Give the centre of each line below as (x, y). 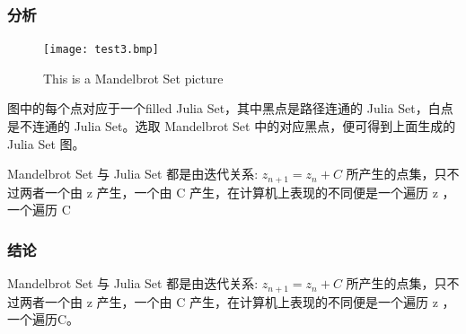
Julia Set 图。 (46, 143)
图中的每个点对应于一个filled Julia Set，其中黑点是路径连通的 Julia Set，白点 (230, 108)
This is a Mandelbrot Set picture (133, 78)
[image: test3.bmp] (101, 50)
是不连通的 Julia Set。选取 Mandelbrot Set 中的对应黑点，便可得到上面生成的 (232, 126)
